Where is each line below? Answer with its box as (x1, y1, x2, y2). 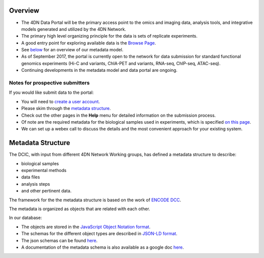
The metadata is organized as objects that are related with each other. (9, 206, 150, 212)
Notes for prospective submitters (9, 80, 90, 86)
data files (21, 174, 40, 180)
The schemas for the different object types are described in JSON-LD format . (21, 231, 178, 236)
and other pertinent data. (21, 188, 72, 194)
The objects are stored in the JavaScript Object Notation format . (21, 224, 151, 230)
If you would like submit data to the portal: (9, 89, 94, 95)
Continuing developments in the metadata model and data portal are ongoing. (21, 67, 178, 73)
